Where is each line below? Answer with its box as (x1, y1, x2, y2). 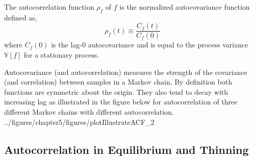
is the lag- (51, 39, 82, 50)
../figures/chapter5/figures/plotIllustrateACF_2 (4, 116, 155, 127)
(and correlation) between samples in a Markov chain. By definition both (4, 76, 232, 87)
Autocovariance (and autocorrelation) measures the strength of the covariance (4, 66, 247, 77)
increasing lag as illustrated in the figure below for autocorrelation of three (4, 96, 238, 107)
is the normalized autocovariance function (119, 2, 250, 12)
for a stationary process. (23, 49, 99, 60)
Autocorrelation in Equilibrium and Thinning (4, 141, 249, 157)
